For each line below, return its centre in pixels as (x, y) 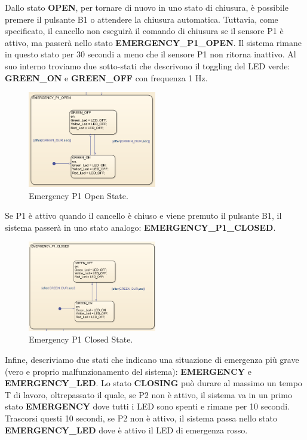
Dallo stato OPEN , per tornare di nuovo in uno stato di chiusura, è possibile (147, 7)
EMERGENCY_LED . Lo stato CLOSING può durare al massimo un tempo (153, 383)
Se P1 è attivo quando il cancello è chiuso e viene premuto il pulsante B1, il (143, 216)
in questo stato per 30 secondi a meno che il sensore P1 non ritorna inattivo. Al (151, 54)
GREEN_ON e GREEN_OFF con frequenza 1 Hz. (106, 77)
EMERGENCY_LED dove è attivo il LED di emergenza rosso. (126, 430)
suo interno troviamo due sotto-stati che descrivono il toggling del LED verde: (148, 65)
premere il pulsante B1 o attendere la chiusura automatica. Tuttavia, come (142, 19)
